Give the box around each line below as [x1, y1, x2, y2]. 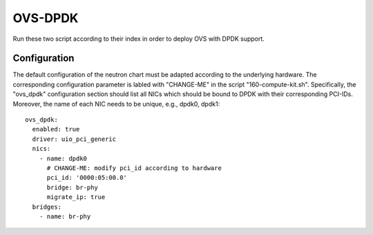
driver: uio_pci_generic [32, 135, 117, 143]
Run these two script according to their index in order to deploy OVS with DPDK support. [12, 35, 265, 43]
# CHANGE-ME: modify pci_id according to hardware [46, 164, 222, 172]
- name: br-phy [39, 212, 91, 220]
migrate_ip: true [46, 194, 106, 201]
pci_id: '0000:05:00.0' [46, 173, 128, 182]
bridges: [32, 203, 62, 211]
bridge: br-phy [46, 183, 98, 191]
